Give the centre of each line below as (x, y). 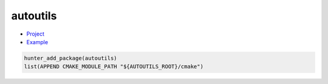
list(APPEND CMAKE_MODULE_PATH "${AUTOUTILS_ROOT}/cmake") (114, 67)
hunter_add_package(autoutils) (71, 58)
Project (36, 34)
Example (37, 42)
